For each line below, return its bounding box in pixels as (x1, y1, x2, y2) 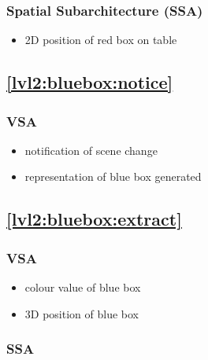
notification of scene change (24, 141, 158, 158)
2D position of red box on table (24, 31, 177, 48)
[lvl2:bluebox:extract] (6, 207, 182, 231)
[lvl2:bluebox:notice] (6, 70, 173, 94)
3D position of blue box (24, 305, 139, 321)
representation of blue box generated (24, 168, 202, 185)
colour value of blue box (24, 279, 141, 295)
